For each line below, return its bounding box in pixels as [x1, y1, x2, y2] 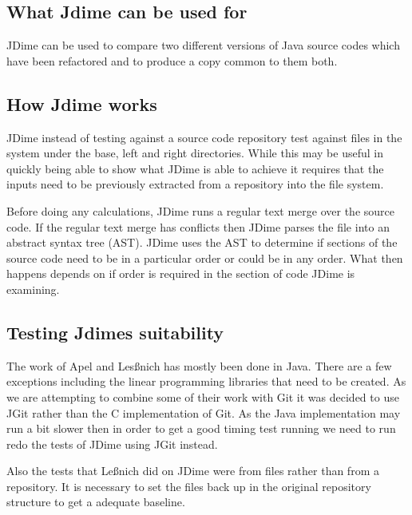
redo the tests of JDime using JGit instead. [6, 435, 218, 452]
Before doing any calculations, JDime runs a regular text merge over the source [6, 202, 394, 219]
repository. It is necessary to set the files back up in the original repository [6, 477, 371, 494]
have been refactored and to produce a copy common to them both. [6, 52, 338, 69]
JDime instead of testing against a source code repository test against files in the [6, 129, 402, 145]
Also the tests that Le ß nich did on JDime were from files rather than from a [6, 462, 379, 479]
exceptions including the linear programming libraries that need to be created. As [6, 373, 406, 390]
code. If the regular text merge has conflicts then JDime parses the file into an [6, 218, 390, 235]
